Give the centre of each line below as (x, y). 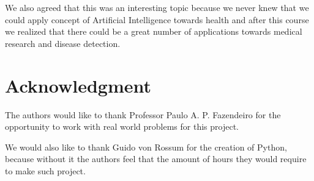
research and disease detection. (63, 43)
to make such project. (45, 170)
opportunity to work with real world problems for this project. (122, 126)
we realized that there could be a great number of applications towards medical (154, 31)
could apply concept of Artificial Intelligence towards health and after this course (157, 19)
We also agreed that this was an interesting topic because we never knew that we (157, 7)
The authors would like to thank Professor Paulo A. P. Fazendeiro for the (143, 114)
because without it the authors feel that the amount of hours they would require (156, 159)
